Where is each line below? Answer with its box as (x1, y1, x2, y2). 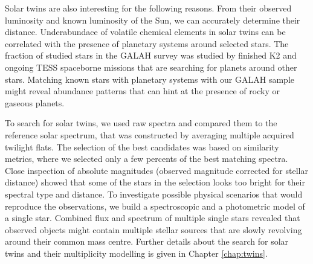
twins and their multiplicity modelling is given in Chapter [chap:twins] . (5, 246, 268, 259)
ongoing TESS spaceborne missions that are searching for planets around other (5, 60, 297, 73)
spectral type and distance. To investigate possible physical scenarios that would (5, 187, 303, 200)
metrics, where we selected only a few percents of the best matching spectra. (5, 152, 288, 165)
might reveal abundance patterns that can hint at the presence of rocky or (5, 85, 280, 97)
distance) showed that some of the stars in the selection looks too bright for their (5, 176, 305, 188)
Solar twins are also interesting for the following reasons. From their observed (5, 2, 292, 14)
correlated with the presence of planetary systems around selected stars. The (5, 37, 289, 50)
